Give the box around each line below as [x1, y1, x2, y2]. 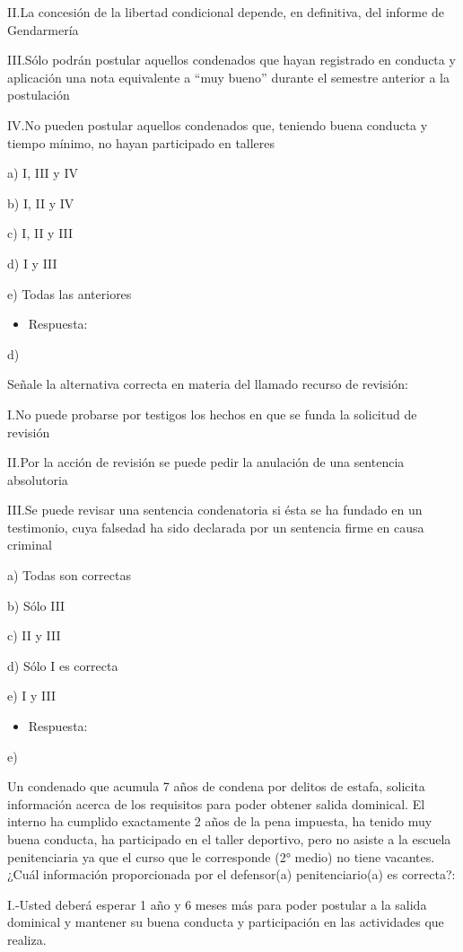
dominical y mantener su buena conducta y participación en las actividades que [7, 912, 444, 931]
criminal [7, 535, 52, 554]
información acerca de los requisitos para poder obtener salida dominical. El [7, 794, 425, 813]
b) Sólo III [7, 595, 66, 614]
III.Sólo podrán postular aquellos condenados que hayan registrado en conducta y [7, 50, 456, 69]
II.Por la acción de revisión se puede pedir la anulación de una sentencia [7, 453, 405, 472]
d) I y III [7, 253, 57, 272]
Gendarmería [7, 20, 79, 39]
